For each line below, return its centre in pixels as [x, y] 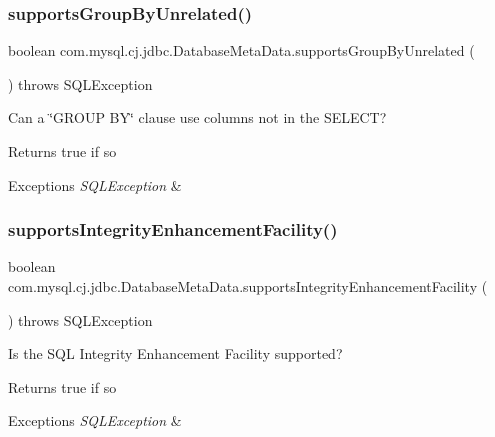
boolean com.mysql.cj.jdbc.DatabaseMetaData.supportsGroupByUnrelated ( [241, 50]
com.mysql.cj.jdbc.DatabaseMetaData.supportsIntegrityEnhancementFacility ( [248, 286]
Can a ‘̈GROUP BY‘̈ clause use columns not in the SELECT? [197, 117]
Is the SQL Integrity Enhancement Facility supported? [175, 353]
